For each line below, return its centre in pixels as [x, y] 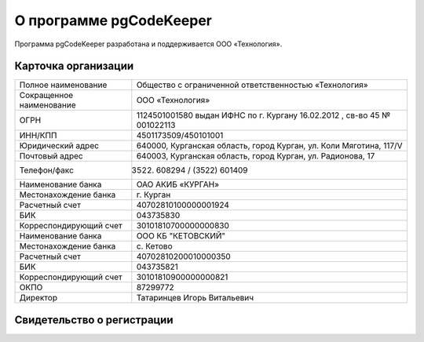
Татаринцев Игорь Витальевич [195, 298]
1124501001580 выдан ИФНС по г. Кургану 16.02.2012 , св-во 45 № [263, 115]
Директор [38, 298]
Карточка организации [74, 66]
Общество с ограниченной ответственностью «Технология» [252, 85]
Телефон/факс [47, 170]
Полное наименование [63, 85]
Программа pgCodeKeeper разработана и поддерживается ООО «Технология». [148, 44]
